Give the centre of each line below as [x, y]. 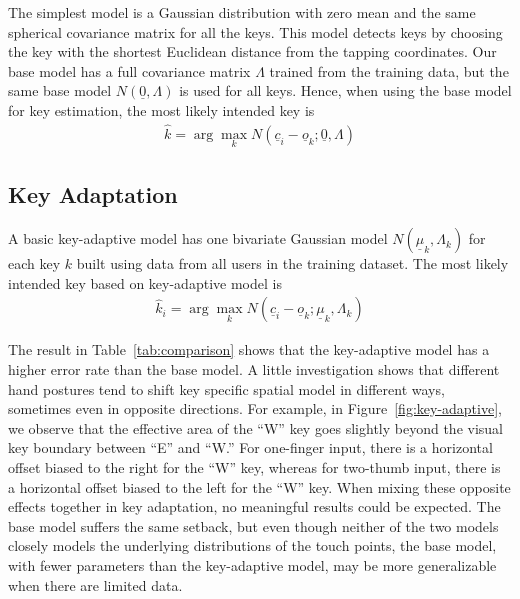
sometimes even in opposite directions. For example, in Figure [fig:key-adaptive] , [255, 408]
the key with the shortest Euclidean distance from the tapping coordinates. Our [252, 51]
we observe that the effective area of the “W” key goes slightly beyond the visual [255, 427]
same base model [60, 90]
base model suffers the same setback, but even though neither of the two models [253, 525]
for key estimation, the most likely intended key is [161, 109]
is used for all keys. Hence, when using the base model [345, 90]
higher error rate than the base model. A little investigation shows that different [254, 369]
